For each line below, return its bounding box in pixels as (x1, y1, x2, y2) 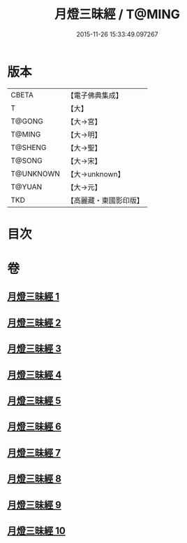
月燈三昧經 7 (7, 446, 61, 459)
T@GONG (10, 116, 43, 126)
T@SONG (10, 156, 43, 165)
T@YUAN (10, 181, 43, 191)
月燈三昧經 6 (7, 421, 61, 433)
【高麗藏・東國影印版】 (66, 195, 144, 205)
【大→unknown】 (66, 169, 125, 179)
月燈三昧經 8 (7, 473, 61, 485)
